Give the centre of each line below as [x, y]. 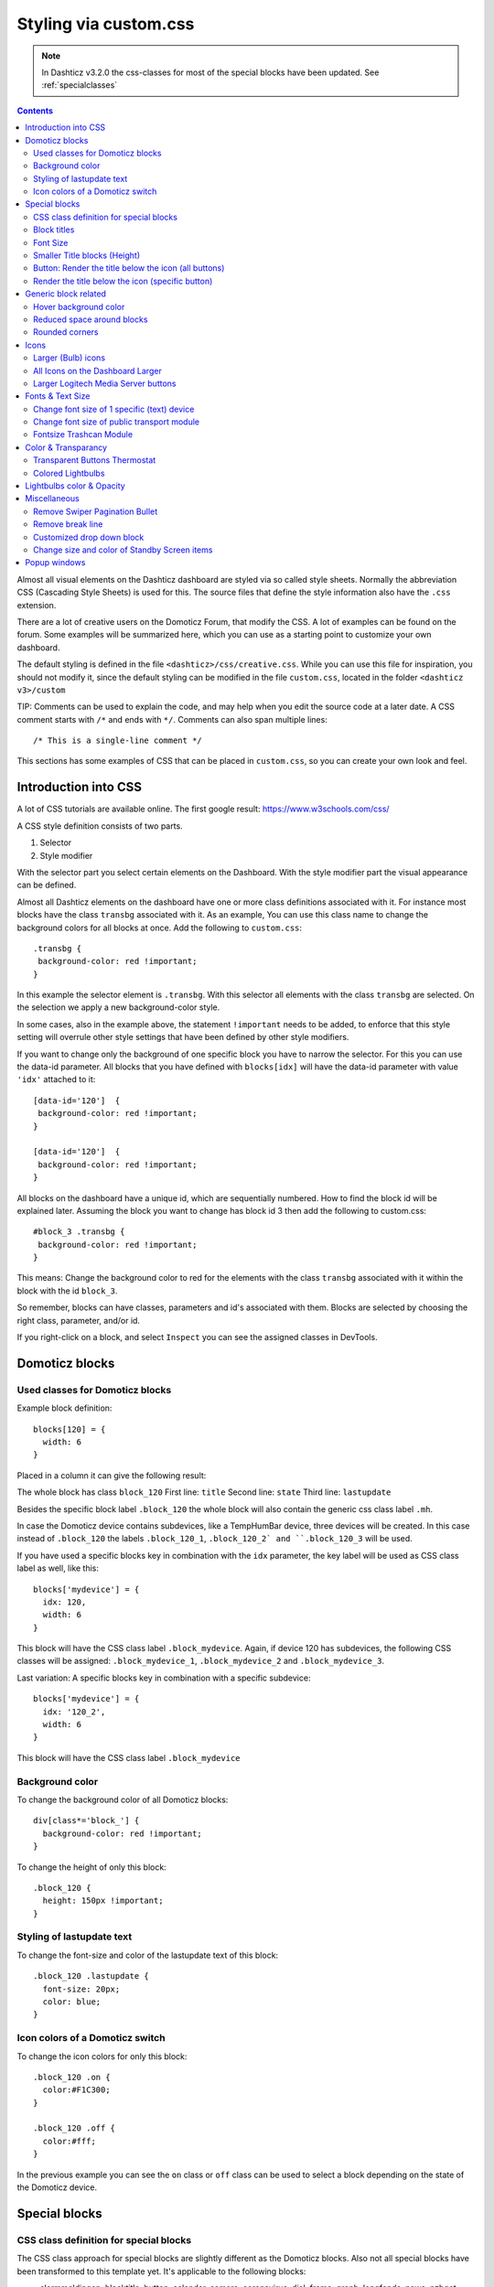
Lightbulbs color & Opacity [75, 486]
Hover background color [79, 306]
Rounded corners [66, 332]
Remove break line [68, 524]
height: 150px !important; [103, 1901]
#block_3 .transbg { [79, 1232]
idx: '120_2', [74, 1712]
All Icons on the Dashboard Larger [97, 370]
